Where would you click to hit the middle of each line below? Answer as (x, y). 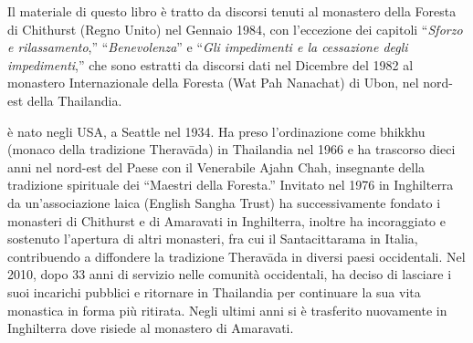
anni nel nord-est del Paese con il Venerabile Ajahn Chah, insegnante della (216, 166)
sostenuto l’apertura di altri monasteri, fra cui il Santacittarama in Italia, (213, 239)
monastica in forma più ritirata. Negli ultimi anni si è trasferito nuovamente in (227, 310)
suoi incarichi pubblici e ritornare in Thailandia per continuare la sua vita (214, 291)
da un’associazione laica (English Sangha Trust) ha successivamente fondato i (224, 202)
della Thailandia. (74, 100)
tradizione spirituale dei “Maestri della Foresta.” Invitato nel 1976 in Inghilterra (231, 185)
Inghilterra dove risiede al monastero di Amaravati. (151, 328)
